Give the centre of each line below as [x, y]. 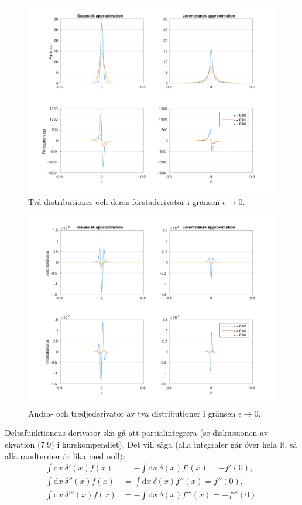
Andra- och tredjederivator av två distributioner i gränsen [132, 413]
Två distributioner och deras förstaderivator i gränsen [124, 202]
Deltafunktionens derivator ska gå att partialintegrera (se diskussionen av [137, 433]
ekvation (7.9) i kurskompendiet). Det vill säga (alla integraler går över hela [141, 444]
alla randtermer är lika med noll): [65, 455]
